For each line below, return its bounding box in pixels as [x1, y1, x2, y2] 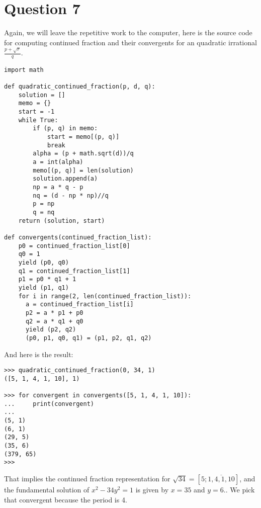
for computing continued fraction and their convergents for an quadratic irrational [4, 37, 257, 47]
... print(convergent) [4, 400, 94, 407]
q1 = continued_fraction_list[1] [18, 267, 130, 275]
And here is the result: [4, 349, 73, 359]
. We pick [225, 484, 255, 494]
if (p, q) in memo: [33, 125, 98, 132]
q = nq [33, 209, 55, 216]
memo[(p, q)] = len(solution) [33, 166, 134, 174]
